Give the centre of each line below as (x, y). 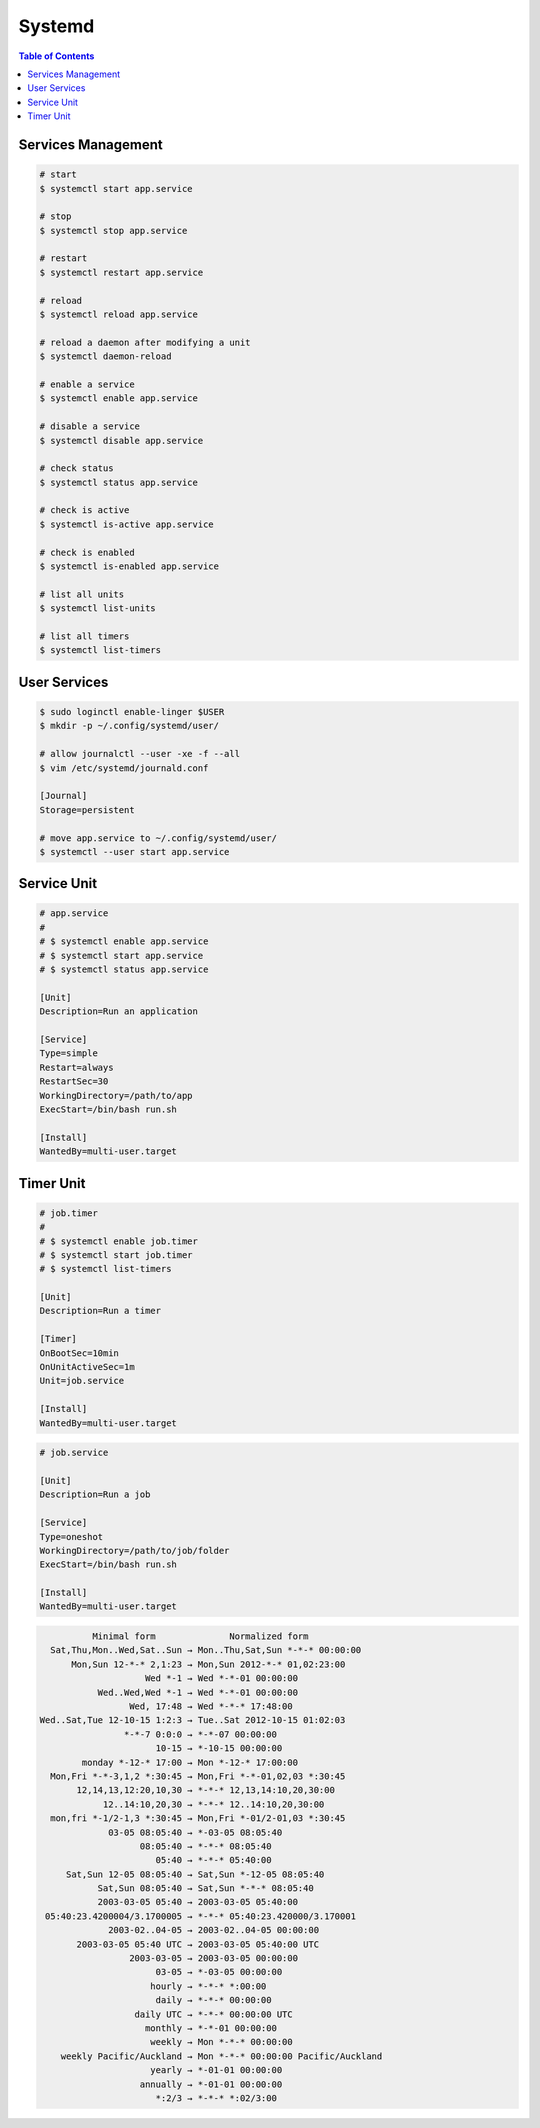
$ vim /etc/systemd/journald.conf (124, 768)
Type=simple (69, 1053)
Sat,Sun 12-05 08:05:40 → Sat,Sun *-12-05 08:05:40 (195, 1874)
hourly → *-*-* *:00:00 (208, 1986)
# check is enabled (87, 552)
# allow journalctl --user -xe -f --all (139, 754)
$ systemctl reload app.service (119, 314)
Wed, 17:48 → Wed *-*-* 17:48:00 (211, 1706)
